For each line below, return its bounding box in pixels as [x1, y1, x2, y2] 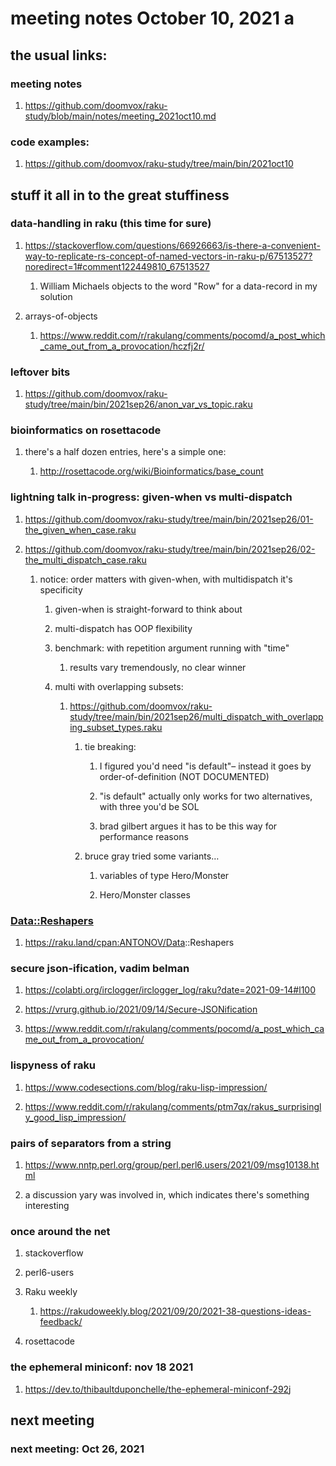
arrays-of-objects [24, 310, 98, 322]
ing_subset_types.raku [69, 721, 163, 733]
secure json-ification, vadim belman [10, 961, 190, 975]
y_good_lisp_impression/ [24, 1111, 127, 1123]
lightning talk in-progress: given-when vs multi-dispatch [10, 490, 293, 504]
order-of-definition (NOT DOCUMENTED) [99, 770, 270, 782]
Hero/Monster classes [99, 888, 191, 901]
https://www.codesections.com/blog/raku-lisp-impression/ [24, 1081, 268, 1093]
